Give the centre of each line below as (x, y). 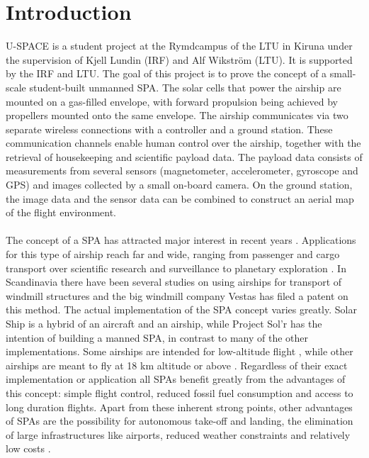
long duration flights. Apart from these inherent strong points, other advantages (179, 407)
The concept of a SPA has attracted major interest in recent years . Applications (181, 240)
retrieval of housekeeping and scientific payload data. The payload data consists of (184, 156)
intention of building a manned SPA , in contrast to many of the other (157, 337)
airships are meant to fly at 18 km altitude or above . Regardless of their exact (177, 365)
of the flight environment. (61, 212)
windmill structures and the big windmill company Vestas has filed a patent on (177, 295)
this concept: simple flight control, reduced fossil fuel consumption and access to (180, 392)
